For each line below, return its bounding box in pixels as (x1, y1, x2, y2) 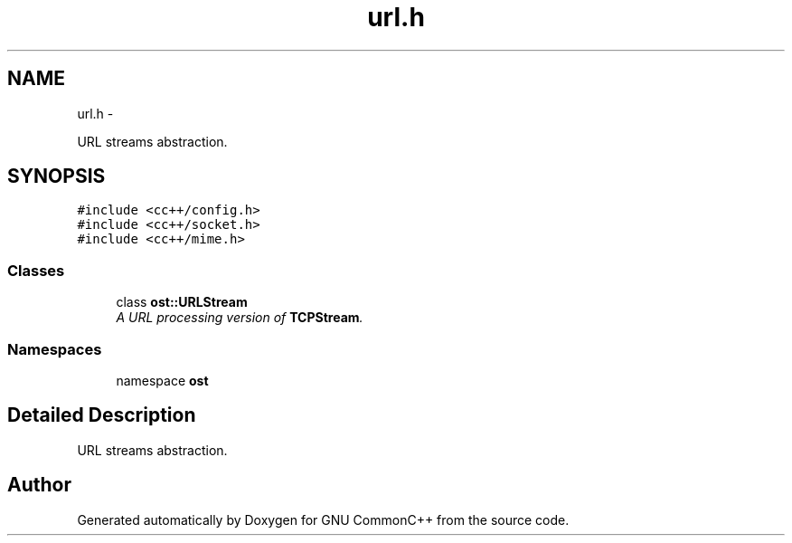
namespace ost (116, 372, 209, 388)
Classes (7, 261, 65, 280)
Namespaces (7, 339, 102, 358)
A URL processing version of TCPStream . (116, 310, 363, 326)
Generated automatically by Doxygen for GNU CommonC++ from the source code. (77, 511, 570, 528)
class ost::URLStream (116, 294, 248, 310)
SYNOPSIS (7, 165, 106, 188)
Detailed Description (7, 404, 196, 427)
